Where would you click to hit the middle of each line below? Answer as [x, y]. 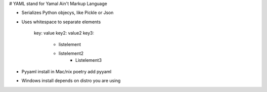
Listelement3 [89, 60]
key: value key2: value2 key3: [64, 33]
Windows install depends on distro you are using [71, 81]
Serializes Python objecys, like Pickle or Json [67, 13]
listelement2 [71, 53]
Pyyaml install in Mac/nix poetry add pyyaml [67, 71]
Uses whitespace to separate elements [61, 22]
